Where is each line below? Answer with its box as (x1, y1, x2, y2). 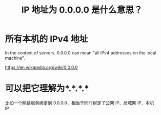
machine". (5, 55, 25, 61)
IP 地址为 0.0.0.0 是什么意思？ (21, 4, 143, 16)
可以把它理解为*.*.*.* (5, 83, 89, 94)
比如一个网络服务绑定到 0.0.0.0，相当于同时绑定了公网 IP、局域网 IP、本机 (5, 100, 155, 106)
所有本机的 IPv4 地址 (5, 33, 88, 45)
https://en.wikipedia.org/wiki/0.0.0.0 (5, 64, 78, 70)
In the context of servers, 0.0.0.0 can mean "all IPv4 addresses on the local (5, 49, 157, 56)
